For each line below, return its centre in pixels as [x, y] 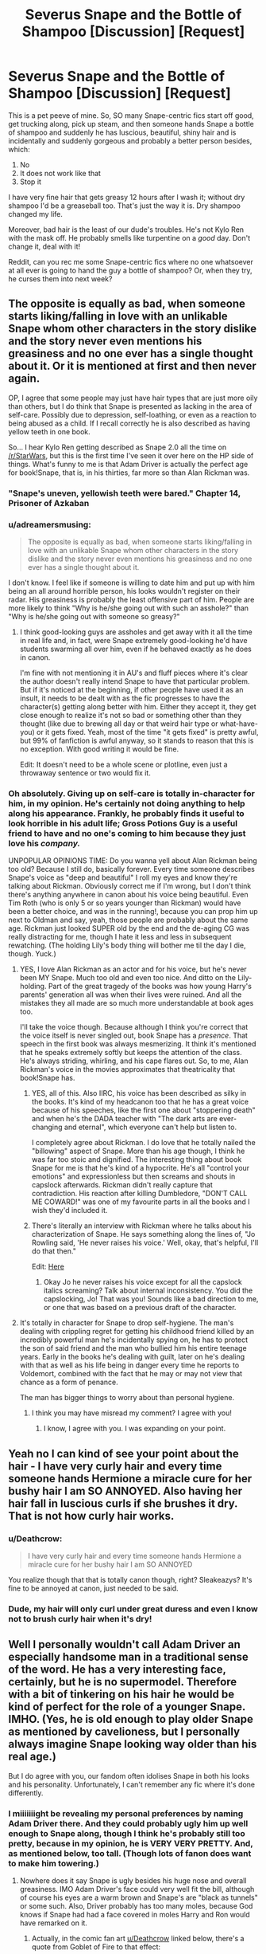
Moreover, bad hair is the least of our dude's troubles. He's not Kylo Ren [126, 230]
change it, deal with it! [44, 246]
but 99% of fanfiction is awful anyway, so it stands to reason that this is [137, 740]
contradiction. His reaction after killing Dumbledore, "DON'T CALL [139, 1194]
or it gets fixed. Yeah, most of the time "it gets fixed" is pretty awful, [148, 732]
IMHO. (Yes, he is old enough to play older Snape [131, 1719]
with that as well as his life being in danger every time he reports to [129, 1365]
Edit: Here [48, 1267]
